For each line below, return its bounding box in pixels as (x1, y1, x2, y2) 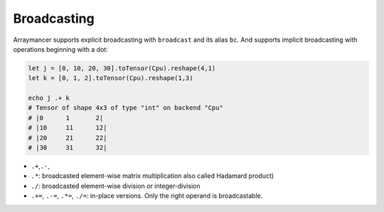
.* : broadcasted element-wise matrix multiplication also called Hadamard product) (31, 172, 274, 180)
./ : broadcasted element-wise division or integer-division (31, 182, 201, 190)
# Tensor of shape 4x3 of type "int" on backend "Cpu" (28, 104, 223, 112)
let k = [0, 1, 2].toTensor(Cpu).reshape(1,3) (28, 74, 193, 82)
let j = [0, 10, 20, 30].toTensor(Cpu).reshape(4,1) (28, 64, 216, 72)
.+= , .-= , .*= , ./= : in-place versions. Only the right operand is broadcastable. (31, 191, 263, 200)
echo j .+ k (28, 94, 70, 102)
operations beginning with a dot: (13, 45, 108, 53)
